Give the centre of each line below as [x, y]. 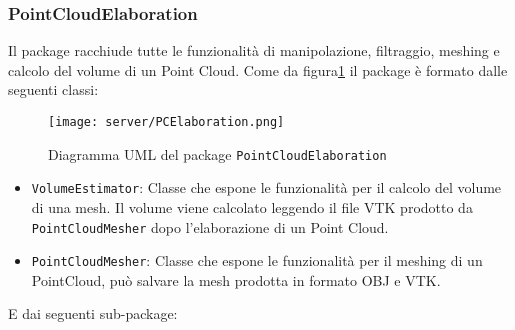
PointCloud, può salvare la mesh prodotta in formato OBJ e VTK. [236, 279]
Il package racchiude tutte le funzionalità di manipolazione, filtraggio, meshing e [254, 50]
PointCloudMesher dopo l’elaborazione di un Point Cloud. [210, 226]
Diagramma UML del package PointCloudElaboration [217, 153]
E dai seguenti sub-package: [93, 313]
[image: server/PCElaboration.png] [166, 122]
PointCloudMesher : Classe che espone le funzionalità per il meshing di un [257, 260]
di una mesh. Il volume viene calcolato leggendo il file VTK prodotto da [252, 206]
